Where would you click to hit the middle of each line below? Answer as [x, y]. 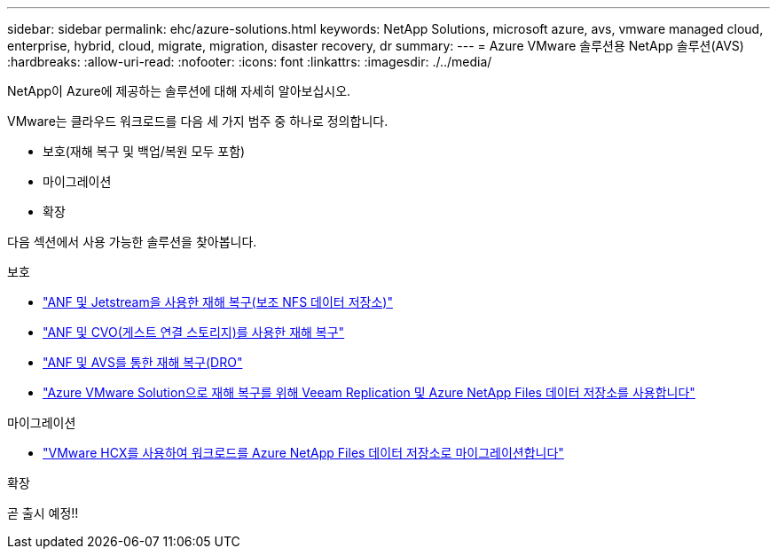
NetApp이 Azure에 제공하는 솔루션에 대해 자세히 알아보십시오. [179, 91]
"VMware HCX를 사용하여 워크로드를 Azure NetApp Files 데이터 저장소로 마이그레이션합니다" [303, 453]
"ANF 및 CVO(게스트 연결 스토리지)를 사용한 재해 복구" [194, 332]
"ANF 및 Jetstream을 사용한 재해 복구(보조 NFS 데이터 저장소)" [218, 302]
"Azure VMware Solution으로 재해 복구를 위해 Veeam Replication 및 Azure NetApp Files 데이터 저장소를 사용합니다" [369, 392]
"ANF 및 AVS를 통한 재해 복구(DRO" [143, 362]
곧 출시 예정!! [43, 513]
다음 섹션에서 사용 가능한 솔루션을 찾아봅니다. [132, 242]
